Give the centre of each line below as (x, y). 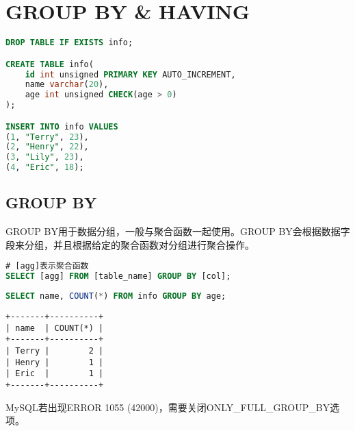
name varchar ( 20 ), (67, 85)
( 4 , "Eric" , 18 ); (45, 168)
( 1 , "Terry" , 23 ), (47, 137)
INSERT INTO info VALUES (62, 126)
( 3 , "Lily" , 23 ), (45, 157)
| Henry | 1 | (55, 362)
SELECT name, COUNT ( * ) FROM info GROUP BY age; (116, 296)
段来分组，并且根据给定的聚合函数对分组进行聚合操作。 (130, 244)
